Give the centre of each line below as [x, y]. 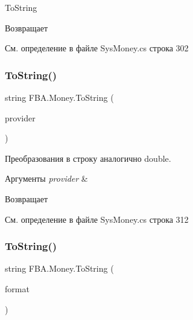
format [17, 288]
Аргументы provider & [46, 178]
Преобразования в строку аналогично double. [88, 158]
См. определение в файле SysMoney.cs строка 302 [97, 48]
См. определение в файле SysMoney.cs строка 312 [97, 219]
